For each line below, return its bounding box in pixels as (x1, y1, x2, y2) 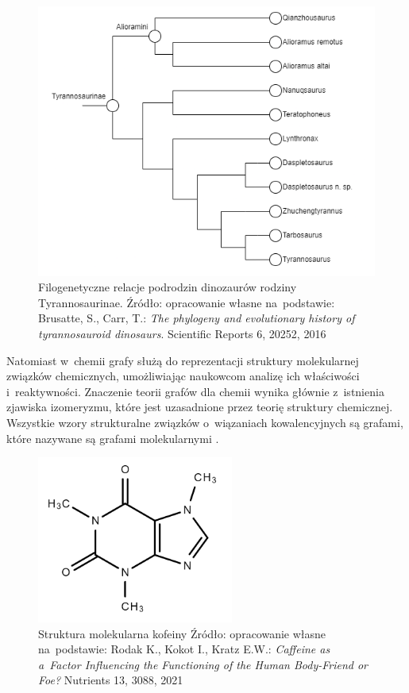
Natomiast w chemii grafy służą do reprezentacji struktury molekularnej (6, 352, 359, 368)
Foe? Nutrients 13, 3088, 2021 (38, 672, 183, 688)
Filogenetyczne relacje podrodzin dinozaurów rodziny (38, 279, 297, 295)
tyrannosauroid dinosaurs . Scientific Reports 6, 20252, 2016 (38, 325, 326, 342)
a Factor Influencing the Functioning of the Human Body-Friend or (38, 656, 368, 672)
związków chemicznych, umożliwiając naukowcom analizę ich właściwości (6, 368, 360, 384)
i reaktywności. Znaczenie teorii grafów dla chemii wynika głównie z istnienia (6, 383, 384, 399)
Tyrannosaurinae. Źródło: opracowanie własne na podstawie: (38, 294, 335, 310)
